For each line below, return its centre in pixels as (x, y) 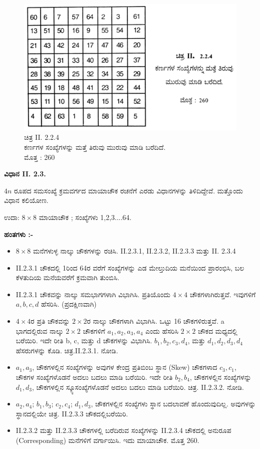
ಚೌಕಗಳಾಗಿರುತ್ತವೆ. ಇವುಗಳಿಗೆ (223, 294)
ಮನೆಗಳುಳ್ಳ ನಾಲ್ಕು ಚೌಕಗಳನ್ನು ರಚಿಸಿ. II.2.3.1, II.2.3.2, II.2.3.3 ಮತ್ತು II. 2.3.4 (135, 251)
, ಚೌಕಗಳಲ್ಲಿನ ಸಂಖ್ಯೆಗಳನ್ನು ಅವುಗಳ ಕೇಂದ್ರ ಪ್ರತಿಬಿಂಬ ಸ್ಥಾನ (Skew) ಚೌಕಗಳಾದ (125, 367)
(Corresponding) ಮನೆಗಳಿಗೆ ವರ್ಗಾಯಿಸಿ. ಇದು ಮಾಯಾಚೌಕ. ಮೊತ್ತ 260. (107, 440)
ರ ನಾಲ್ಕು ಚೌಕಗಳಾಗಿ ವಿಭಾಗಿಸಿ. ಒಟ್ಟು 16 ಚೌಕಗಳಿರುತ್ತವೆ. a (156, 321)
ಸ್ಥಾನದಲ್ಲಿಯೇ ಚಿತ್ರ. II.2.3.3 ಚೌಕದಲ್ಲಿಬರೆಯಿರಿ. (72, 413)
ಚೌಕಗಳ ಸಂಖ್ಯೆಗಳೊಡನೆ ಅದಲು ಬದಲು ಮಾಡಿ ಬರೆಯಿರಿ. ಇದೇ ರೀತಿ (94, 377)
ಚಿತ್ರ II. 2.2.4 (42, 137)
